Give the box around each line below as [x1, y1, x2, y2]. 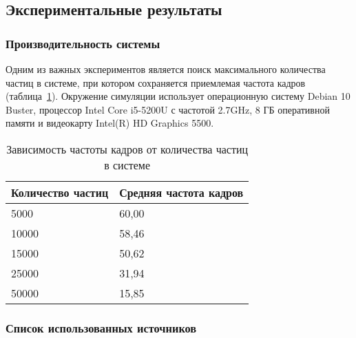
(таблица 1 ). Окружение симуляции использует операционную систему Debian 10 [6, 89, 350, 103]
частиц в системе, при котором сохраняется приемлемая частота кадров [6, 75, 306, 89]
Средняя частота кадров [119, 184, 244, 200]
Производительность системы [6, 34, 160, 52]
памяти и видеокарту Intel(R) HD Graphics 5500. [6, 116, 214, 130]
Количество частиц [11, 184, 109, 200]
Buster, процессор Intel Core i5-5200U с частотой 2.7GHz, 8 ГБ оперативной [6, 102, 330, 116]
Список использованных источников [6, 319, 197, 336]
